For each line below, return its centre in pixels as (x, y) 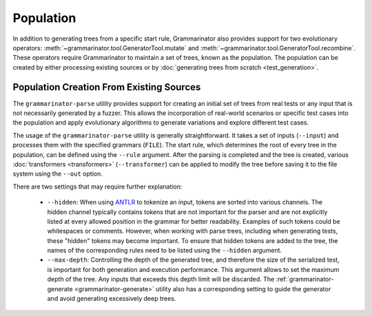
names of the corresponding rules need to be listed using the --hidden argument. (165, 251)
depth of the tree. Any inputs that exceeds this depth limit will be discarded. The (161, 280)
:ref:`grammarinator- (305, 280)
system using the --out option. (58, 174)
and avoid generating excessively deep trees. (112, 299)
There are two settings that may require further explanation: (97, 187)
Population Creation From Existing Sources (107, 87)
